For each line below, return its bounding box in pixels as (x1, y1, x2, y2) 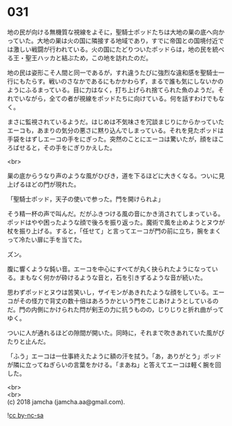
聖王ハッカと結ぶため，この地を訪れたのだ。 (25, 53, 152, 62)
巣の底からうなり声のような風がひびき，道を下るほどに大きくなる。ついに (7, 171, 219, 180)
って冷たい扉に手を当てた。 (7, 235, 86, 244)
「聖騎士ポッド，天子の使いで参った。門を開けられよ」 (7, 195, 164, 203)
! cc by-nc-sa (7, 411, 43, 419)
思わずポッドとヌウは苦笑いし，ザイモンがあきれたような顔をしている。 (7, 288, 213, 296)
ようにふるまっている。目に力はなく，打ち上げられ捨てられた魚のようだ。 (7, 86, 218, 94)
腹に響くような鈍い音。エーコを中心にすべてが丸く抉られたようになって (7, 264, 212, 273)
